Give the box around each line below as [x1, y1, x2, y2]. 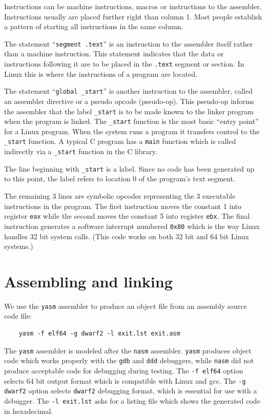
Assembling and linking [4, 270, 173, 291]
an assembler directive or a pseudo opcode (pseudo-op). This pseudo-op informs [4, 95, 254, 106]
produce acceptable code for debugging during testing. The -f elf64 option [4, 365, 243, 375]
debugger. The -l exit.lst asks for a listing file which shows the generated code [4, 395, 260, 406]
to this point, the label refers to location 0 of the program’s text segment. [4, 173, 235, 184]
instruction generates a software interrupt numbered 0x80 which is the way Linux [4, 220, 260, 231]
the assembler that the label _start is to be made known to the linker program [4, 106, 254, 116]
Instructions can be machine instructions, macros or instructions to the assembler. [4, 1, 262, 11]
